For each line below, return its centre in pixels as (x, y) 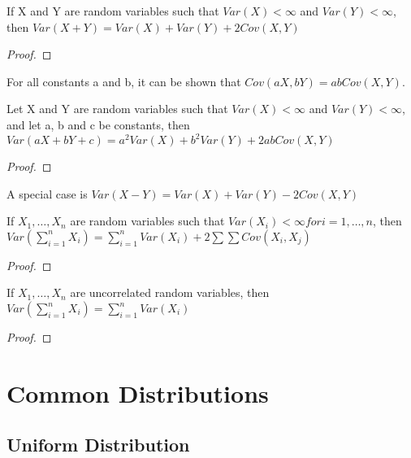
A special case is (47, 193)
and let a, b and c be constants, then (98, 124)
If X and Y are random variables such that (113, 11)
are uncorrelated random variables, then (170, 292)
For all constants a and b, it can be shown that (124, 81)
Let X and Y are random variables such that (117, 109)
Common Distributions (138, 393)
